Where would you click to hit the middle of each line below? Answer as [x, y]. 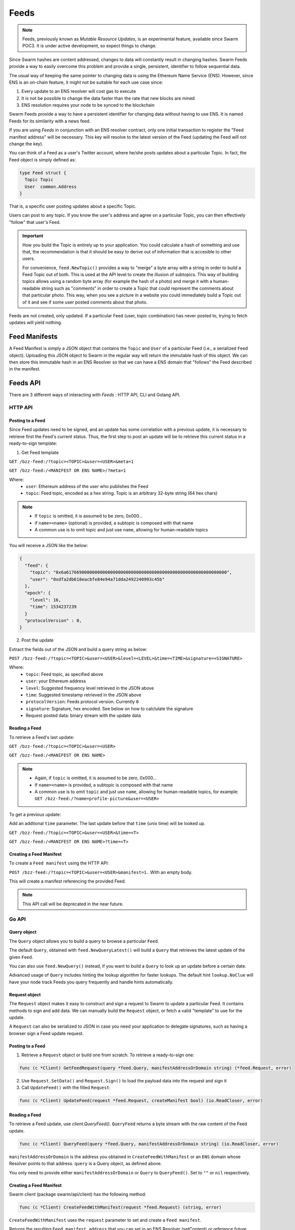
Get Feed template [40, 452]
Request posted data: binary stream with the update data [83, 715]
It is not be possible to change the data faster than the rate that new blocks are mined [108, 98]
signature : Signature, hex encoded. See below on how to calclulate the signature [110, 708]
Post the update [38, 640]
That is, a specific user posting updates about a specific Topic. [73, 206]
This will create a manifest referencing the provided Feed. [68, 881]
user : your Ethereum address [56, 681]
